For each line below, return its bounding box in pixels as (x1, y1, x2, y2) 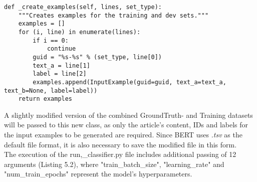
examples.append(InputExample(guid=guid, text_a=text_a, (33, 78, 226, 86)
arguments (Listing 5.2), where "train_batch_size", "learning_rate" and (4, 158, 224, 169)
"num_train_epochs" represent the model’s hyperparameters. (4, 168, 192, 179)
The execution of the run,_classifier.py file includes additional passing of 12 (4, 149, 236, 159)
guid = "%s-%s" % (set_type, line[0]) (33, 53, 162, 61)
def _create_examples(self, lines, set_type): (4, 4, 162, 11)
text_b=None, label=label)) (4, 87, 98, 94)
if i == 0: (33, 37, 69, 44)
